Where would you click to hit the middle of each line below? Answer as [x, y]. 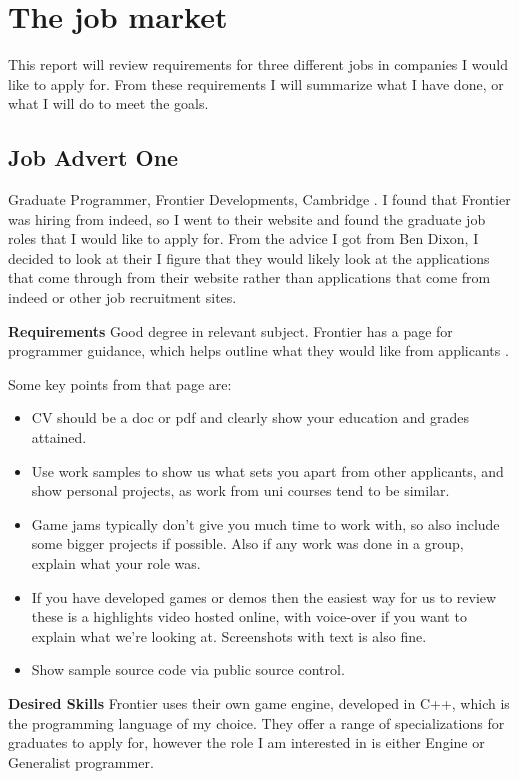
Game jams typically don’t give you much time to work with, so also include [265, 523]
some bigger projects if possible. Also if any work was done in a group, [247, 543]
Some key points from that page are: [120, 383]
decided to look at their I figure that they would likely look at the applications [249, 257]
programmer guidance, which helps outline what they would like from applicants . [258, 350]
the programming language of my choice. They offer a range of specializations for [256, 722]
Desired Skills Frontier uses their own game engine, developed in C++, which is [259, 702]
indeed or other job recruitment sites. [122, 297]
